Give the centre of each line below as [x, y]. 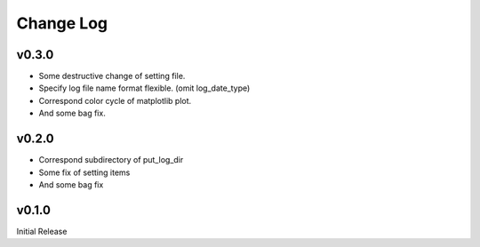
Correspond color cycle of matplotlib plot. [115, 100]
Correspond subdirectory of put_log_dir [111, 160]
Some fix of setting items [84, 172]
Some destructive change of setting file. [112, 76]
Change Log [62, 23]
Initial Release [42, 231]
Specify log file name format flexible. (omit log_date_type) [144, 88]
